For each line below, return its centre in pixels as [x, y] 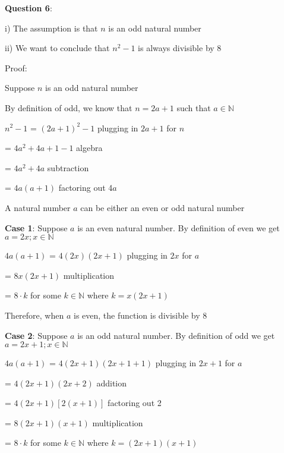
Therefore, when [34, 315]
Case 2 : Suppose [36, 335]
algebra [89, 148]
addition [112, 383]
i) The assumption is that [51, 28]
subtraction [68, 167]
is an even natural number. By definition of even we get [179, 227]
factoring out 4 [86, 188]
